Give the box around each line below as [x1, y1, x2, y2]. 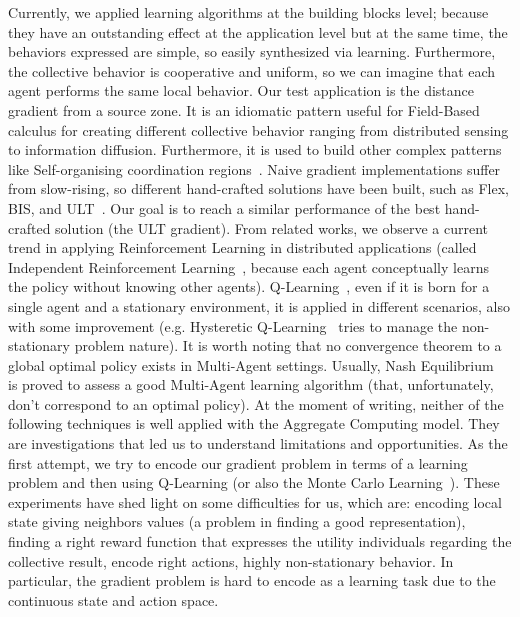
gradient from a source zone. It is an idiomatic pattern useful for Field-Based [8, 99, 480, 120]
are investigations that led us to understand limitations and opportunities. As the [8, 433, 508, 454]
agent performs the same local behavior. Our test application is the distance [8, 80, 475, 101]
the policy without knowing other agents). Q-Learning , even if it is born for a [8, 276, 490, 297]
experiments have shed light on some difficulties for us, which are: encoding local [8, 491, 502, 512]
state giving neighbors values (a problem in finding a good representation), [8, 511, 466, 532]
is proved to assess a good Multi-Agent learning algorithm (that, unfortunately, [8, 374, 494, 395]
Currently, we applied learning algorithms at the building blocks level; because [8, 2, 489, 22]
